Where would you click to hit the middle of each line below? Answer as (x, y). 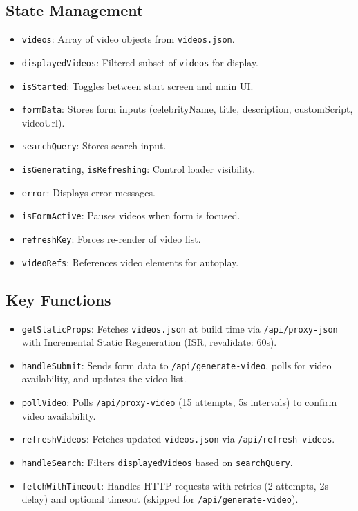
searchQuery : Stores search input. (94, 146)
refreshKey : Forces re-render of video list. (111, 239)
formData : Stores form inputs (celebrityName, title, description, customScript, (187, 109)
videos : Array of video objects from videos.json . (128, 39)
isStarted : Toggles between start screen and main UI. (138, 85)
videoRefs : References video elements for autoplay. (130, 262)
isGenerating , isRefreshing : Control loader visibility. (139, 169)
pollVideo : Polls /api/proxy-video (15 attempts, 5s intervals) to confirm (179, 402)
